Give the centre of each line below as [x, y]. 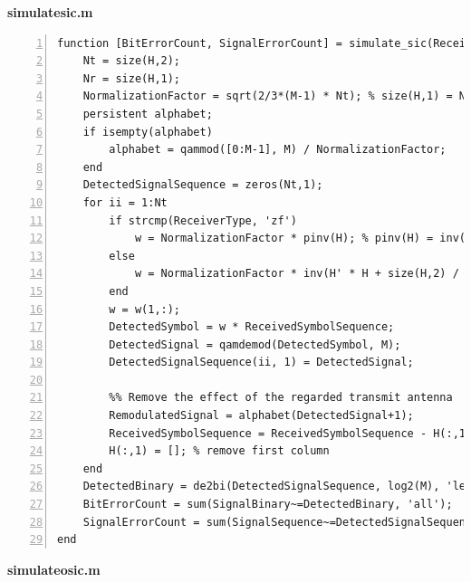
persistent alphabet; [148, 114]
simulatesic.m [50, 12]
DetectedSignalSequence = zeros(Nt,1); [203, 185]
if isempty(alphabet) [148, 132]
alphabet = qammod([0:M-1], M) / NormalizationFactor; [278, 150]
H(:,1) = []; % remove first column [219, 451]
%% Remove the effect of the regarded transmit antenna [281, 398]
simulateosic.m [54, 569]
